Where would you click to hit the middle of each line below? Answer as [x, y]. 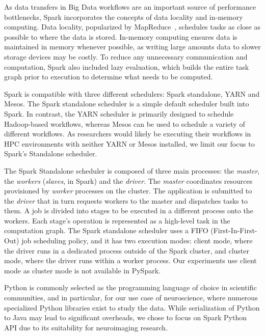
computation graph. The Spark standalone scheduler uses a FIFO [106, 230]
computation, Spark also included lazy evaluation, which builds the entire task [127, 66]
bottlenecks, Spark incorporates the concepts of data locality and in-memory [124, 17]
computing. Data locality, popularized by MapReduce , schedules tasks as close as [132, 27]
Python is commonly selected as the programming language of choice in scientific [130, 287]
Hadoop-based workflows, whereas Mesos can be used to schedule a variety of [125, 123]
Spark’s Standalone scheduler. [51, 153]
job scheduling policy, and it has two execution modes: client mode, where [137, 241]
